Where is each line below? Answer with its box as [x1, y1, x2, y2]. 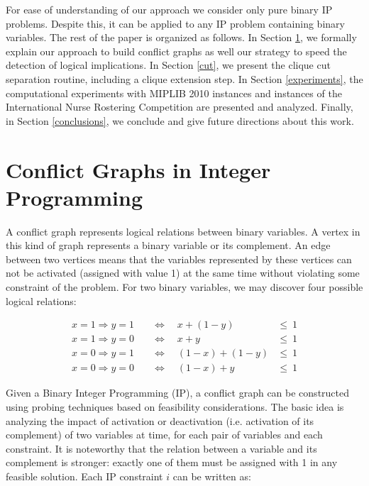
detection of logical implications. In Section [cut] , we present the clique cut [6, 57, 331, 72]
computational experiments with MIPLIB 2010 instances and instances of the [6, 85, 342, 100]
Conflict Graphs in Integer [6, 155, 271, 184]
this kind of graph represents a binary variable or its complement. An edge [6, 238, 331, 253]
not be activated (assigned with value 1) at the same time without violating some [6, 265, 360, 280]
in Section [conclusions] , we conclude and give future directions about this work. [6, 113, 354, 128]
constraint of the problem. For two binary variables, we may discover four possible [6, 280, 363, 294]
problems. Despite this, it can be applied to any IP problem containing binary [6, 16, 345, 31]
